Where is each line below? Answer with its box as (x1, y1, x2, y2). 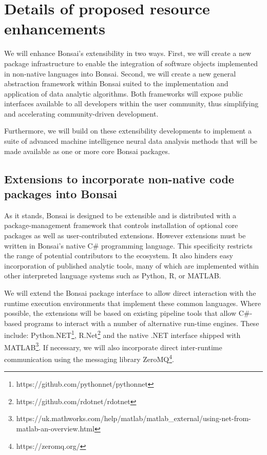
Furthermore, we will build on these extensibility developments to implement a (4, 125, 252, 136)
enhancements (4, 18, 105, 39)
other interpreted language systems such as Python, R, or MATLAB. (4, 270, 221, 281)
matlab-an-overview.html (16, 423, 94, 433)
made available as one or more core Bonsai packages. (4, 145, 170, 156)
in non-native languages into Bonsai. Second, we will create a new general (4, 68, 236, 79)
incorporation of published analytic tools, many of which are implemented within (4, 260, 259, 271)
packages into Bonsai (4, 186, 118, 202)
